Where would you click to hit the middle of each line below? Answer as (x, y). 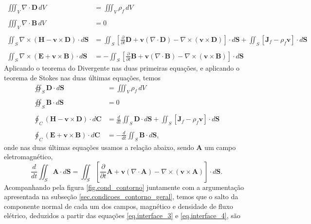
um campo (220, 147)
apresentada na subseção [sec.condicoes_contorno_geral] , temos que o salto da (121, 196)
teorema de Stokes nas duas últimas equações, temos (82, 77)
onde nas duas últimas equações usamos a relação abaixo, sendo (99, 147)
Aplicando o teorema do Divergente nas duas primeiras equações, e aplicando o (122, 68)
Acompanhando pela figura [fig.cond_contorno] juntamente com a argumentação (124, 187)
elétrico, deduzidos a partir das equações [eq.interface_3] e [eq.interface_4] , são (122, 215)
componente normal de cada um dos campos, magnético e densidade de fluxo (119, 206)
